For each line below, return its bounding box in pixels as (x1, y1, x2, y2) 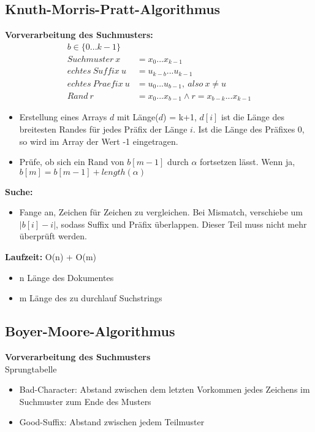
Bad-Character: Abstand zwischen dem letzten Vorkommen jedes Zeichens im (19, 383, 310, 396)
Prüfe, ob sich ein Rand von (19, 155, 124, 168)
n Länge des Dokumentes (19, 271, 114, 283)
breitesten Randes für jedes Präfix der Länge (19, 122, 188, 135)
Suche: (5, 185, 33, 198)
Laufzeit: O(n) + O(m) (5, 250, 97, 263)
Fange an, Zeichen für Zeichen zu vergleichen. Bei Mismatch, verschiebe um (19, 206, 303, 218)
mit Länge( (116, 110, 159, 123)
